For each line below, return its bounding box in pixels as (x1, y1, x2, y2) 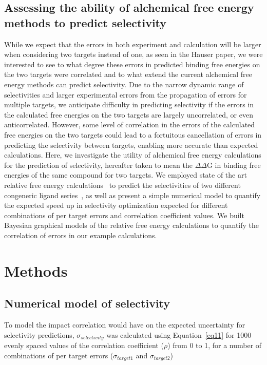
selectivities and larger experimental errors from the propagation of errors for (4, 89, 247, 100)
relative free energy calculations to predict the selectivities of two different (4, 179, 241, 190)
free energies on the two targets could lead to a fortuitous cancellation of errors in (4, 129, 262, 140)
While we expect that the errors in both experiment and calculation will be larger (4, 39, 261, 49)
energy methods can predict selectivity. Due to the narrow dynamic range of (4, 79, 244, 89)
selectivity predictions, (4, 329, 74, 340)
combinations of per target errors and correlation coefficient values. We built (4, 209, 244, 220)
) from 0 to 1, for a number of (167, 340, 262, 351)
